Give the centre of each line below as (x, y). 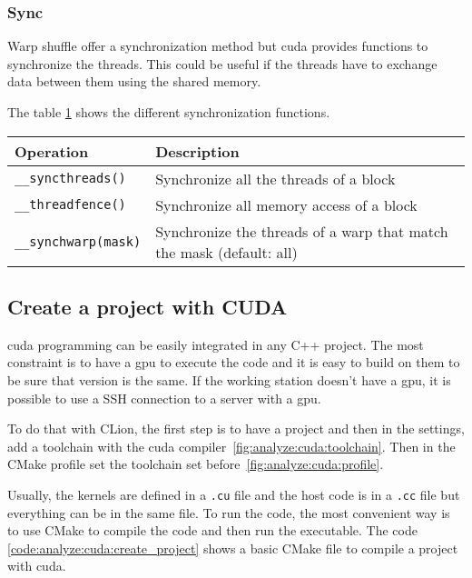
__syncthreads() (70, 179)
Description (197, 151)
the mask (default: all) (226, 252)
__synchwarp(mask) (78, 241)
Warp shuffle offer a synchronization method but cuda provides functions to (218, 46)
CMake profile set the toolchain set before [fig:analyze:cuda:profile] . (196, 464)
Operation (52, 151)
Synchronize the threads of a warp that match (302, 231)
